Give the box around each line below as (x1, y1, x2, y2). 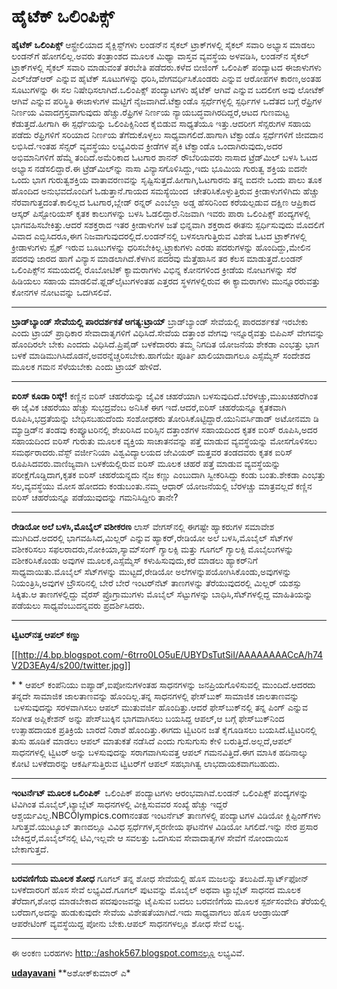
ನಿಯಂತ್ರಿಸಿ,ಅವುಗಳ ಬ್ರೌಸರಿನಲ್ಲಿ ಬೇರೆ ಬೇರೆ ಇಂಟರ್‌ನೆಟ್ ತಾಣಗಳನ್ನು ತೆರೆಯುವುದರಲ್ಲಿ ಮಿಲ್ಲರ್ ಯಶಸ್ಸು (11, 576, 302, 589)
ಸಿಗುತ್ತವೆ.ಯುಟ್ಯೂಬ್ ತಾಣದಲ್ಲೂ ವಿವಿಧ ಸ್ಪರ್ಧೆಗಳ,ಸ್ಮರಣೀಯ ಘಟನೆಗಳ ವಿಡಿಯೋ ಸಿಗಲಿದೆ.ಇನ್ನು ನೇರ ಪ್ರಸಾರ (11, 820, 319, 832)
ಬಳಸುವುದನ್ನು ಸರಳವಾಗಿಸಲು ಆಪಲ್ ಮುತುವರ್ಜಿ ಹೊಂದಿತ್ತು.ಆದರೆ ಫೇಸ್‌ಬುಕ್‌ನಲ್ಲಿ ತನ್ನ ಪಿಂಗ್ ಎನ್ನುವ (13, 701, 309, 713)
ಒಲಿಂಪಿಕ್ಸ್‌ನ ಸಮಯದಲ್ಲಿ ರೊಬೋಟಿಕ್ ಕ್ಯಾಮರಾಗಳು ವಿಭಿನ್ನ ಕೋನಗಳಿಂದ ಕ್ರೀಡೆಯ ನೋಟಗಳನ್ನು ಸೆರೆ (11, 263, 297, 275)
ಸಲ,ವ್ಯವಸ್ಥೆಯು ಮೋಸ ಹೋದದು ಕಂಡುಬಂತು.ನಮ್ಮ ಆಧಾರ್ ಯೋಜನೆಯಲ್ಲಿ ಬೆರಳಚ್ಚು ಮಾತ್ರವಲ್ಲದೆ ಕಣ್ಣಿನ (11, 480, 313, 492)
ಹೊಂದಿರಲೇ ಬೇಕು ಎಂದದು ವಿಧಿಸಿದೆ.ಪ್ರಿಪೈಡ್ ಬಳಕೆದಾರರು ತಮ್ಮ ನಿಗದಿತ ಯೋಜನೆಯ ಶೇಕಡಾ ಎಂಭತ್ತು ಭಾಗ (11, 338, 320, 350)
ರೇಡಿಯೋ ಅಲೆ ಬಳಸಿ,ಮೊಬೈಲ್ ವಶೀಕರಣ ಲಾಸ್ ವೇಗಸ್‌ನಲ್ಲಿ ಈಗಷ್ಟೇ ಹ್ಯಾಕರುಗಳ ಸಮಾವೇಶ (11, 520, 275, 532)
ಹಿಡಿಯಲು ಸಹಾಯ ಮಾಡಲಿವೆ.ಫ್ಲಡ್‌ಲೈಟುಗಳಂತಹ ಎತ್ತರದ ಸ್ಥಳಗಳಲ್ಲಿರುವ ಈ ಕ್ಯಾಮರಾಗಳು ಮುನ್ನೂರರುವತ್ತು (11, 275, 321, 287)
